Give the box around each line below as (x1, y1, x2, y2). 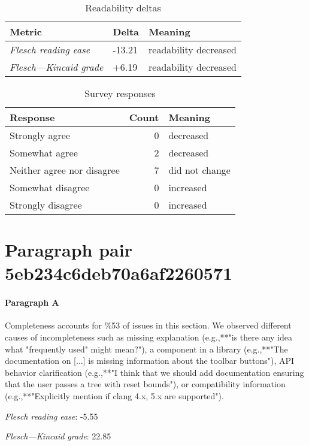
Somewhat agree (10, 146, 78, 159)
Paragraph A (5, 296, 59, 309)
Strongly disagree (10, 198, 82, 212)
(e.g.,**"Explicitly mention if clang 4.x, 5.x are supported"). (5, 389, 224, 402)
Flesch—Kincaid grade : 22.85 (5, 430, 111, 442)
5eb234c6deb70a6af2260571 (5, 261, 233, 285)
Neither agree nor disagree (10, 163, 120, 177)
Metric (10, 25, 42, 38)
